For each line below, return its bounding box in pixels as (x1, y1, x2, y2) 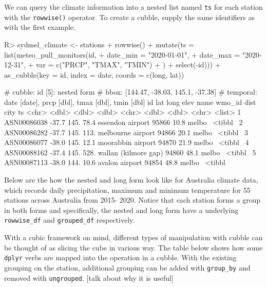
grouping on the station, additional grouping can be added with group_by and (4, 262, 251, 273)
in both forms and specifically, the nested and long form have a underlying (4, 204, 239, 215)
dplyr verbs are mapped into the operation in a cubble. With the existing (4, 252, 237, 263)
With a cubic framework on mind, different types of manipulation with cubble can (4, 232, 263, 243)
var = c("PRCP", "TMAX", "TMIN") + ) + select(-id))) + (36, 59, 221, 70)
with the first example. (4, 22, 75, 32)
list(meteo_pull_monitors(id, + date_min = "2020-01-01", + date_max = (4, 49, 240, 60)
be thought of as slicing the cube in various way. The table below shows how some (4, 242, 263, 253)
